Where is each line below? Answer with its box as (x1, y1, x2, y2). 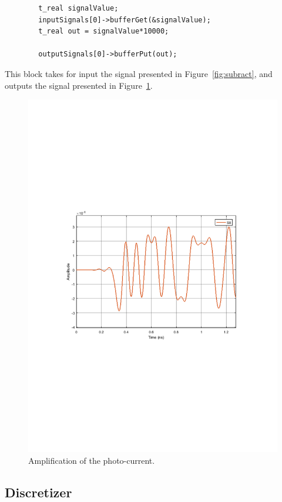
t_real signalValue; (38, 4, 119, 12)
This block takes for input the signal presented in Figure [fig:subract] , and (5, 67, 273, 79)
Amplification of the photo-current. (28, 454, 155, 466)
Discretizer (5, 483, 72, 501)
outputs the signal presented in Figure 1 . (5, 79, 153, 91)
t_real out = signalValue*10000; (38, 27, 169, 36)
